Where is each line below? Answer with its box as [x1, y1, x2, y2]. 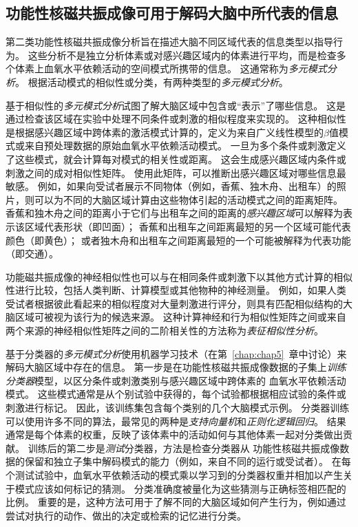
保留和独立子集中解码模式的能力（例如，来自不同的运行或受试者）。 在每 [24, 454, 351, 469]
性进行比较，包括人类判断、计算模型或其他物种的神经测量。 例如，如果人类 [6, 283, 346, 297]
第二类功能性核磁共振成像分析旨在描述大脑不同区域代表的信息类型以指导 [6, 34, 333, 49]
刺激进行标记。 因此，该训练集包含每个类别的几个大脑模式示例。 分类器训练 [6, 400, 350, 415]
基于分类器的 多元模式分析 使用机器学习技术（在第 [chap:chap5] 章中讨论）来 [6, 346, 347, 361]
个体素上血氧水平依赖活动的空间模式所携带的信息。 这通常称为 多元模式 [6, 61, 327, 76]
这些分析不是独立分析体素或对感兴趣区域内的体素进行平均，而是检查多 [28, 47, 346, 62]
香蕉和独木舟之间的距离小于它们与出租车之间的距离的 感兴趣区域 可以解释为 [6, 206, 343, 220]
